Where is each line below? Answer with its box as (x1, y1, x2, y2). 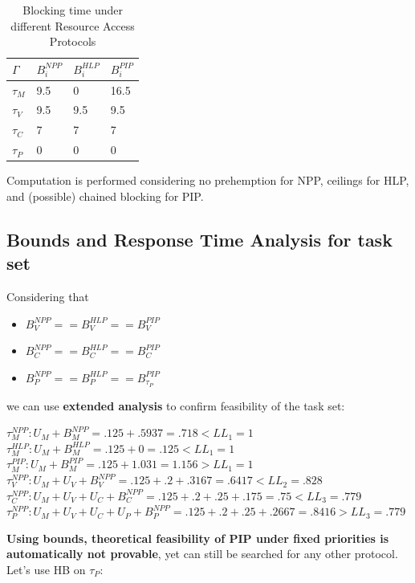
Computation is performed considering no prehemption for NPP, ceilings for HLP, (6, 172, 409, 189)
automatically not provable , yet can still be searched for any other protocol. (6, 545, 398, 562)
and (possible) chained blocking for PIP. (6, 187, 204, 204)
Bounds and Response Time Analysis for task (6, 226, 393, 251)
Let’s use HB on (6, 561, 86, 578)
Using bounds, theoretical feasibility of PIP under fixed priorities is (6, 529, 389, 546)
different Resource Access (10, 17, 135, 34)
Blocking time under (22, 2, 123, 18)
